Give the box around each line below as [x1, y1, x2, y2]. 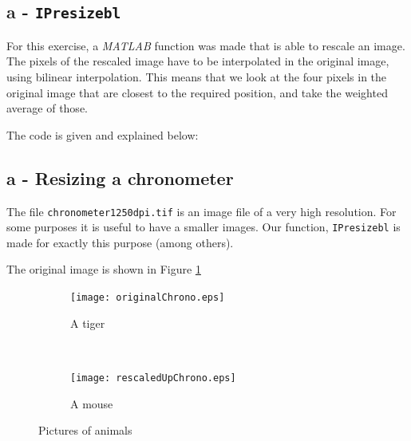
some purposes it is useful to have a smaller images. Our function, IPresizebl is [6, 219, 401, 235]
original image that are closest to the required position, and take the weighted [6, 84, 388, 100]
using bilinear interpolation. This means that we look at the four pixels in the [6, 68, 387, 85]
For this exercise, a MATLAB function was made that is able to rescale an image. [6, 37, 405, 53]
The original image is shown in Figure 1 [6, 261, 201, 278]
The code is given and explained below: [6, 126, 199, 143]
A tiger [70, 314, 105, 331]
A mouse [70, 395, 113, 411]
